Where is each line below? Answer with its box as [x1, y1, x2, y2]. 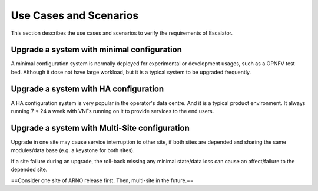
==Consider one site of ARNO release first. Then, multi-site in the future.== [11, 177, 194, 184]
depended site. [11, 166, 48, 173]
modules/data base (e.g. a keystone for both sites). [11, 147, 135, 154]
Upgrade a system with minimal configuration [11, 45, 183, 55]
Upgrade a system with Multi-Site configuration [11, 123, 190, 133]
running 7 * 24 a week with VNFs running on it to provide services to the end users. [11, 108, 214, 115]
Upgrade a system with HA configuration [11, 84, 164, 94]
